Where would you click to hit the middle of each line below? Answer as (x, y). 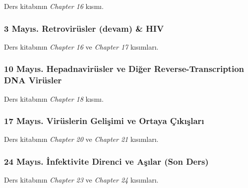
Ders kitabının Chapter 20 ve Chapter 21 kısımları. (81, 139)
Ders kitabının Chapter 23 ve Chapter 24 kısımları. (81, 180)
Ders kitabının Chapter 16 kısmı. (54, 6)
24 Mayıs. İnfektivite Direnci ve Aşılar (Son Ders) (106, 161)
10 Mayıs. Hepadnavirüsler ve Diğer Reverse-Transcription (124, 69)
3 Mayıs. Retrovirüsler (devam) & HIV (84, 28)
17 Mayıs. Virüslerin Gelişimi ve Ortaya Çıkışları (104, 121)
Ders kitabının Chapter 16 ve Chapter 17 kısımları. (81, 46)
